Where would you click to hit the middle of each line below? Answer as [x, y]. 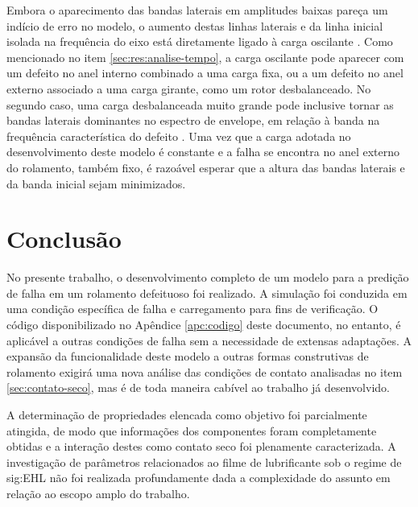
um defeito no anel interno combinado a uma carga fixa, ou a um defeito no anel [205, 73]
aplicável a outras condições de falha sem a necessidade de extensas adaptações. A [209, 340]
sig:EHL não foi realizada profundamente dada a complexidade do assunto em [199, 478]
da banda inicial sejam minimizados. [96, 183]
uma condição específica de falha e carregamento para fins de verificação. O [192, 309]
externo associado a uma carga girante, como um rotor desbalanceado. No [189, 88]
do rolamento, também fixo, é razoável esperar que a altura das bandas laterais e [206, 167]
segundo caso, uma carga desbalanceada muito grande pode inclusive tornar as [200, 104]
